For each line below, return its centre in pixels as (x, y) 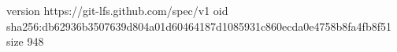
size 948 (25, 41)
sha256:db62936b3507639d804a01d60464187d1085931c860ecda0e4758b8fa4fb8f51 (199, 26)
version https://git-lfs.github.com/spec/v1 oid (117, 10)
